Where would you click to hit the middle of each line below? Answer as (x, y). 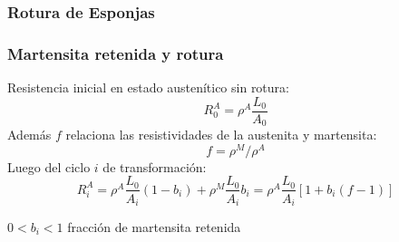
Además (29, 135)
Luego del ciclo (49, 166)
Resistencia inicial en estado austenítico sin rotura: (148, 87)
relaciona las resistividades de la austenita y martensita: (221, 135)
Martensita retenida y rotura (116, 53)
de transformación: (155, 166)
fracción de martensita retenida (154, 226)
